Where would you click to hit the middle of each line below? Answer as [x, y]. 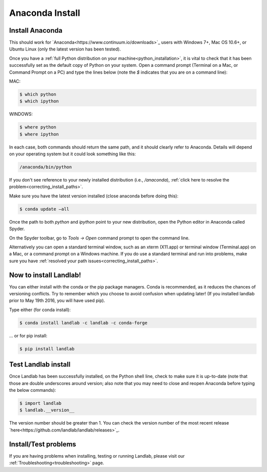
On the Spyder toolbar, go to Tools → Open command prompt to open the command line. [99, 238]
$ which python [38, 94]
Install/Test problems [43, 444]
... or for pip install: [28, 335]
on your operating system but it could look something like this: [72, 154]
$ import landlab [41, 403]
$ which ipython [39, 101]
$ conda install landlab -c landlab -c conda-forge [84, 323]
